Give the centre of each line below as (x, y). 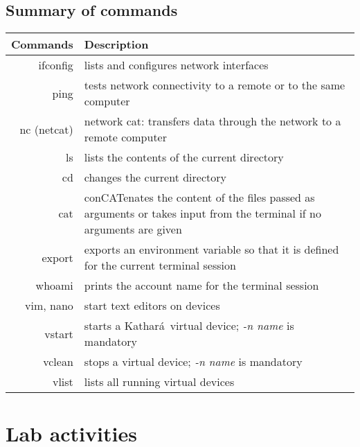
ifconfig (56, 65)
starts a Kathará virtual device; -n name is (189, 326)
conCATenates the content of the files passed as (199, 198)
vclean (58, 362)
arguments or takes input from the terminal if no (202, 213)
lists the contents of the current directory (184, 157)
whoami (54, 286)
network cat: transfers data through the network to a (213, 121)
